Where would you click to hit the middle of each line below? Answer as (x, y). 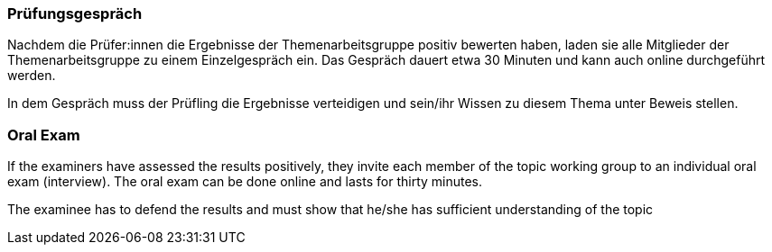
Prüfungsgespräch (75, 13)
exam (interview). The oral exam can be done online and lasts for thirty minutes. (245, 182)
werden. (32, 76)
